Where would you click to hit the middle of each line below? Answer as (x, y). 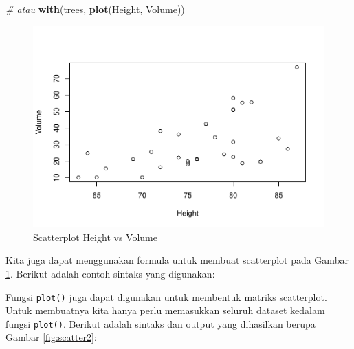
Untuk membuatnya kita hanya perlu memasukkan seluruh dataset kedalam (165, 310)
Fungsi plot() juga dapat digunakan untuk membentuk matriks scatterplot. (166, 296)
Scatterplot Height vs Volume (95, 237)
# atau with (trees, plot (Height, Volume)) (95, 9)
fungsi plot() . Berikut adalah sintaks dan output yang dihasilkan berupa (161, 323)
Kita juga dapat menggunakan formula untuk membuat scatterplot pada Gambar (177, 260)
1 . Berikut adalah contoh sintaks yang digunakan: (110, 273)
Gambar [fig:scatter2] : (51, 337)
